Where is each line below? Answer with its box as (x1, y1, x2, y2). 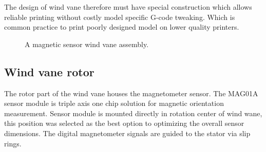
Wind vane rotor (4, 63, 94, 79)
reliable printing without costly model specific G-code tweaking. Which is (4, 11, 235, 22)
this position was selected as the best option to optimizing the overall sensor (4, 118, 244, 128)
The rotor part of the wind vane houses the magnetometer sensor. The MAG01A (4, 88, 258, 98)
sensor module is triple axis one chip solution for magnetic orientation (4, 98, 224, 108)
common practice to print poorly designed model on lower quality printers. (4, 21, 239, 32)
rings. (4, 138, 22, 148)
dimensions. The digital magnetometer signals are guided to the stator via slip (4, 127, 251, 138)
